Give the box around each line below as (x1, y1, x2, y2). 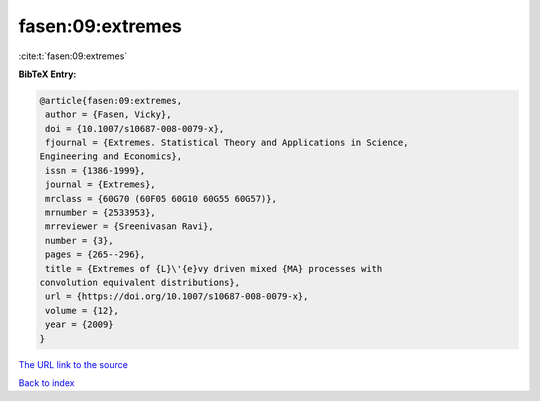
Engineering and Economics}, (39, 151, 183, 162)
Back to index (18, 376, 75, 389)
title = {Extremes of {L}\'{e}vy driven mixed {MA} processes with (45, 263, 383, 274)
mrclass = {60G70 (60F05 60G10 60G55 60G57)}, (45, 193, 277, 204)
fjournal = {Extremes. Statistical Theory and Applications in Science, (45, 137, 409, 149)
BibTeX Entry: (18, 68, 77, 80)
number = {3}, (45, 235, 114, 246)
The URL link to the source (18, 358, 129, 370)
